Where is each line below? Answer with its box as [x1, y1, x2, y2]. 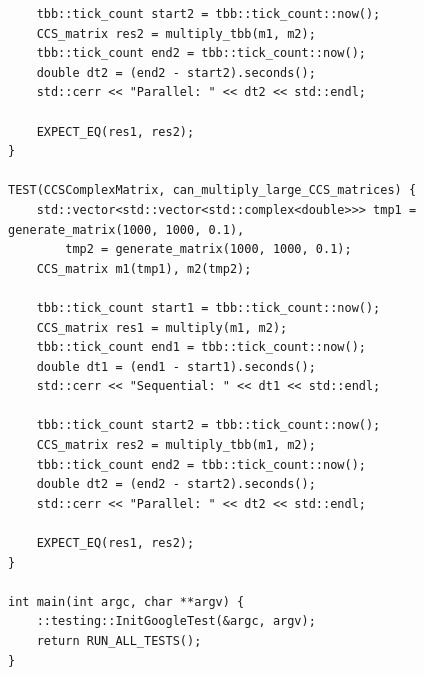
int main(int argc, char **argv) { [8, 594, 245, 609]
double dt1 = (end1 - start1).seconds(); [36, 359, 316, 374]
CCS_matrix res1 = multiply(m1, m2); [36, 320, 288, 335]
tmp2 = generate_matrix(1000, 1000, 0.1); [65, 242, 352, 257]
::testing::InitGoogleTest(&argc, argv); [36, 614, 316, 629]
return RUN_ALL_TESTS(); [36, 634, 202, 648]
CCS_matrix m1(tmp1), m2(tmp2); [36, 261, 252, 276]
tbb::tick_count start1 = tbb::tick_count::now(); [36, 300, 381, 315]
